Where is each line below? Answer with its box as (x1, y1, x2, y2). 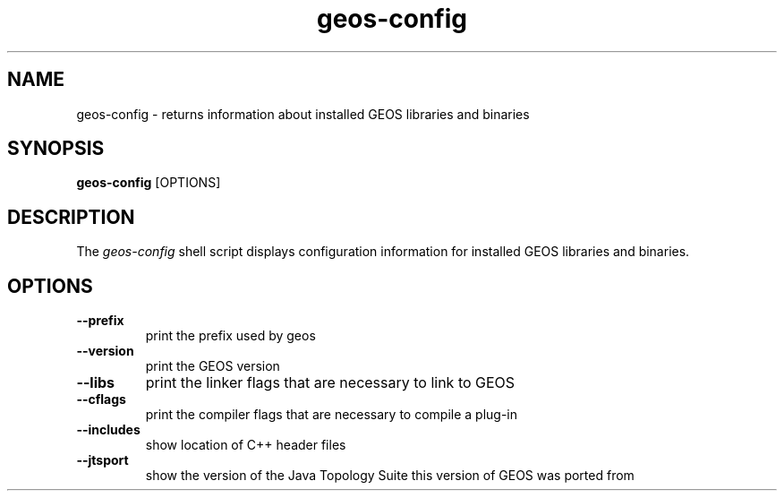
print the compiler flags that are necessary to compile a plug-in (145, 407, 518, 423)
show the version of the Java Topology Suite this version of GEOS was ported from (145, 468, 635, 484)
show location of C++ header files (145, 437, 346, 453)
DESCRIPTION (7, 205, 135, 228)
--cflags (76, 391, 126, 408)
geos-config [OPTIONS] (76, 175, 221, 191)
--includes (76, 422, 141, 438)
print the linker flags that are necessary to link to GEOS (145, 373, 516, 392)
